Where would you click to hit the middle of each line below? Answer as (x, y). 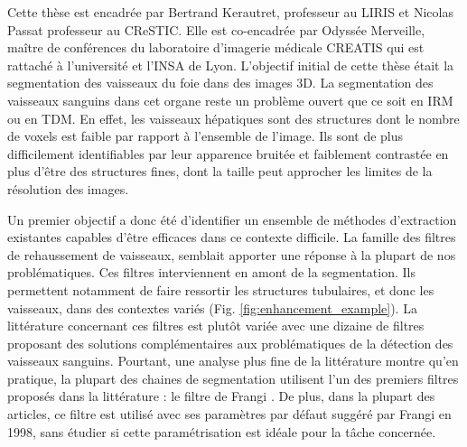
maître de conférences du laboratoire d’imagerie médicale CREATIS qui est (216, 47)
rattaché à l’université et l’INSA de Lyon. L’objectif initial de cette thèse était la (231, 65)
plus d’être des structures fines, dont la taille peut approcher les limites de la (220, 171)
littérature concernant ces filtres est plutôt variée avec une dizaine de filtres (216, 326)
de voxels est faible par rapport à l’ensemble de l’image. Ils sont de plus (205, 136)
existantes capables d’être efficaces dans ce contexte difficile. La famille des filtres (232, 237)
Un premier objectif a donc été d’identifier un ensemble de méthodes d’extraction (232, 219)
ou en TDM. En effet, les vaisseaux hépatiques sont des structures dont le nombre (233, 118)
